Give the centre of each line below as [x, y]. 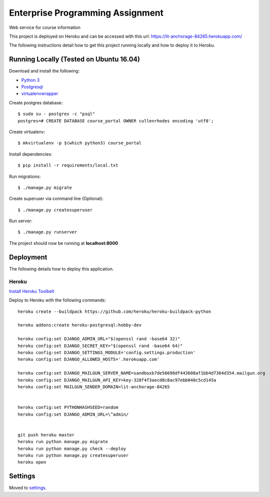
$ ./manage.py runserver [47, 232]
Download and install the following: [44, 71]
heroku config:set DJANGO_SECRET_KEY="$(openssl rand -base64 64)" [100, 346]
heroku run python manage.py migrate [63, 442]
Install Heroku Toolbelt [32, 291]
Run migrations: [25, 176]
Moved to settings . [28, 488]
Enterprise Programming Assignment [86, 13]
